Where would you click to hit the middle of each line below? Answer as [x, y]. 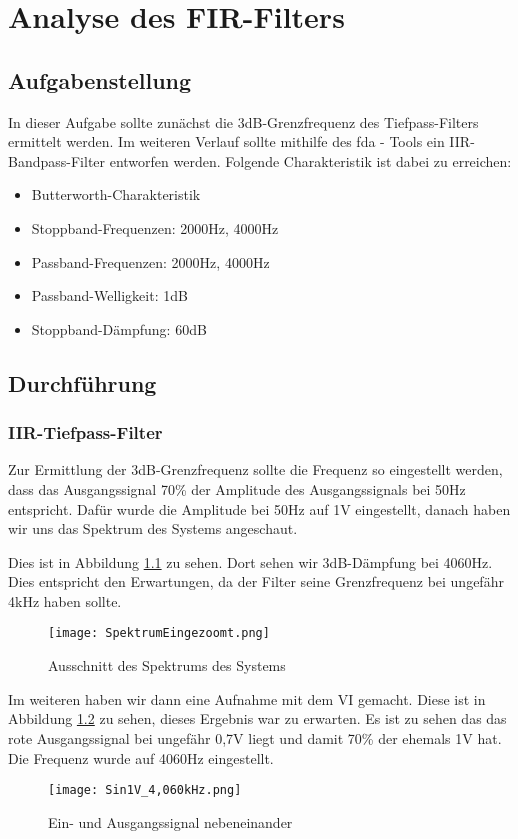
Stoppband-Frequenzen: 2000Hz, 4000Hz [155, 227]
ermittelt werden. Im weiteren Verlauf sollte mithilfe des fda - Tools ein [226, 141]
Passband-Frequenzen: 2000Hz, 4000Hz [150, 261]
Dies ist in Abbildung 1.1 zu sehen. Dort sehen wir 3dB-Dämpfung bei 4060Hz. [250, 561]
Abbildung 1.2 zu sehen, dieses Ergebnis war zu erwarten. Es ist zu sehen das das [257, 718]
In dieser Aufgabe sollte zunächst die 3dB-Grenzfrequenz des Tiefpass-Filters [243, 121]
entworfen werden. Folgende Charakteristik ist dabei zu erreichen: [310, 160]
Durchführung [82, 382]
